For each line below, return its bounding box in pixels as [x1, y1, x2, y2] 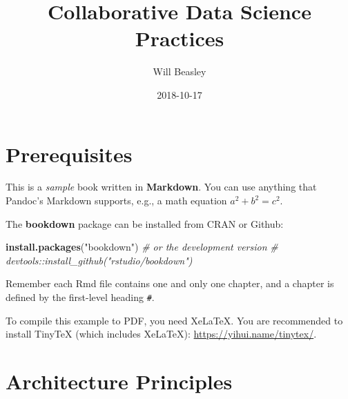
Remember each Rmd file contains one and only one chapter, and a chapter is [6, 276, 334, 291]
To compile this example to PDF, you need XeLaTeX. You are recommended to [6, 313, 343, 327]
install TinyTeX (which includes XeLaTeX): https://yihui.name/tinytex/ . [6, 327, 317, 341]
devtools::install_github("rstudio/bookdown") [6, 253, 193, 267]
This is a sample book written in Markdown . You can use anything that [6, 179, 317, 194]
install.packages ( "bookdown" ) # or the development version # [6, 240, 278, 254]
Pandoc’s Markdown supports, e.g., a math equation [6, 193, 227, 208]
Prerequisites [6, 139, 133, 168]
